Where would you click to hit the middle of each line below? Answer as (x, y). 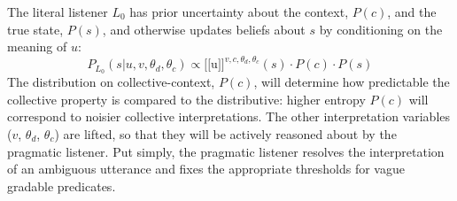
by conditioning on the (381, 29)
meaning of (37, 46)
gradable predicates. (62, 186)
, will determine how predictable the (352, 82)
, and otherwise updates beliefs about (204, 29)
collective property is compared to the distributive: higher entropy (186, 99)
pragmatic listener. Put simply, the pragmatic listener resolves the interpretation (226, 151)
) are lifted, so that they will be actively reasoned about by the (225, 133)
